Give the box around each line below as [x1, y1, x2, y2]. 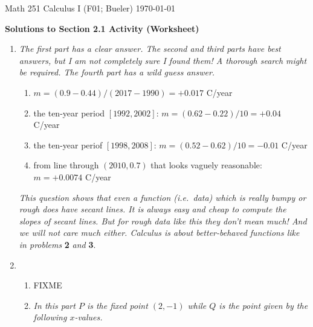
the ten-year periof [33, 138, 103, 151]
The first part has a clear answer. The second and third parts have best [19, 42, 281, 55]
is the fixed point [86, 299, 148, 311]
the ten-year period [33, 106, 105, 119]
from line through [33, 159, 99, 171]
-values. [74, 311, 103, 323]
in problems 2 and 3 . [19, 238, 96, 250]
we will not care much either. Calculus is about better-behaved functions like [19, 226, 300, 239]
